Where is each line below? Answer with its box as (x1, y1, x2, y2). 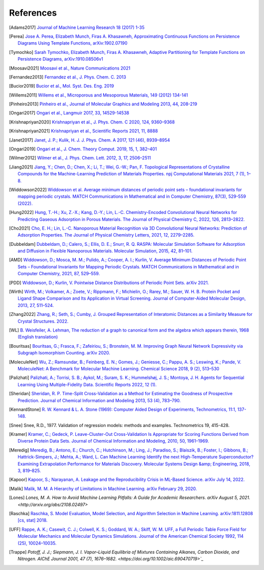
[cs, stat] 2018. (18, 517, 48, 523)
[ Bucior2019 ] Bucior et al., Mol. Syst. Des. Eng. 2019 (9, 83, 114, 89)
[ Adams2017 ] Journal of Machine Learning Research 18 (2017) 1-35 (9, 24, 145, 30)
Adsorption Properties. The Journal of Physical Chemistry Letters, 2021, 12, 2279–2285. (18, 232, 195, 238)
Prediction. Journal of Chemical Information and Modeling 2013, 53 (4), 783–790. (18, 397, 181, 404)
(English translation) (18, 334, 58, 340)
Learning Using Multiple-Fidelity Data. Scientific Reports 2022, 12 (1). (18, 381, 157, 387)
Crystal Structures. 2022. (18, 318, 68, 324)
